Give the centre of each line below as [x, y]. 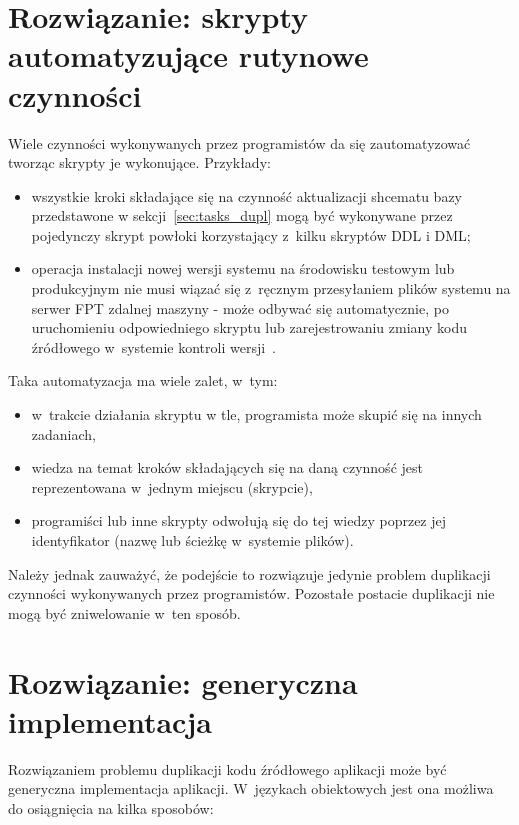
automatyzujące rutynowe [188, 55]
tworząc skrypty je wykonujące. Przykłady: [139, 162]
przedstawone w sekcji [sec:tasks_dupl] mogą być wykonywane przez [242, 215]
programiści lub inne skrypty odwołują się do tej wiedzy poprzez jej [239, 520]
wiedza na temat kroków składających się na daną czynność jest [227, 467]
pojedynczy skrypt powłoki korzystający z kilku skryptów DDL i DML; [251, 234]
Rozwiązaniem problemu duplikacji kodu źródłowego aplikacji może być [227, 768]
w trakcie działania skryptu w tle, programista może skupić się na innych [256, 414]
